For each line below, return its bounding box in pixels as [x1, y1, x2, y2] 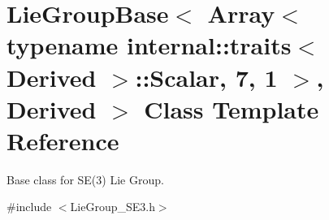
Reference [6, 123, 119, 157]
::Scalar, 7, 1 [135, 60, 278, 93]
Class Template [144, 92, 319, 125]
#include [6, 198, 52, 215]
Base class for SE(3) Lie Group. [6, 170, 164, 188]
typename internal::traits [6, 28, 292, 62]
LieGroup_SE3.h [70, 198, 155, 215]
